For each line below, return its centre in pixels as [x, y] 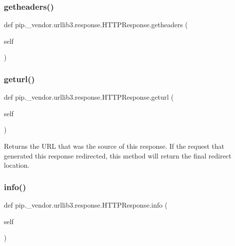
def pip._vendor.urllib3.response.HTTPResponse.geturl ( [89, 97]
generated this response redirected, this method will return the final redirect [118, 155]
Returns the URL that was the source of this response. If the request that [114, 146]
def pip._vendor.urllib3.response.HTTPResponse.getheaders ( [96, 25]
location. [17, 165]
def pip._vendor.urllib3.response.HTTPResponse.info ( [86, 205]
